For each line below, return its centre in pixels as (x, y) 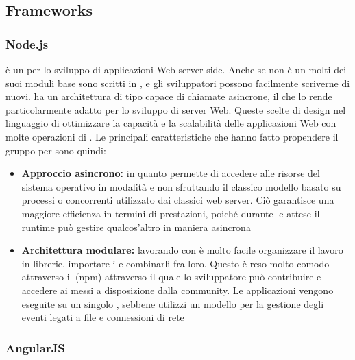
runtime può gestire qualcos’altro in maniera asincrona (136, 227)
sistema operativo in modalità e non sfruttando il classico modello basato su (181, 186)
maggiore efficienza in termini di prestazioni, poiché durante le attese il (171, 213)
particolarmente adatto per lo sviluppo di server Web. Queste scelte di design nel (176, 109)
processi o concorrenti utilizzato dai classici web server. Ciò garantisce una (178, 200)
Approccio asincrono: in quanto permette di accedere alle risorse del (171, 173)
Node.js (27, 44)
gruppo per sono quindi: (56, 150)
